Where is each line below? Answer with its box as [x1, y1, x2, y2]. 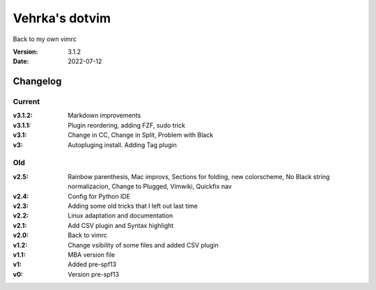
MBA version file [68, 250, 115, 259]
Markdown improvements [68, 112, 141, 120]
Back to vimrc [68, 231, 107, 240]
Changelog [13, 75, 62, 87]
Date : [13, 57, 29, 66]
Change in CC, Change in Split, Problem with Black [68, 131, 214, 139]
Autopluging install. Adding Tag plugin [68, 140, 177, 149]
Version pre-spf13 [68, 270, 120, 278]
